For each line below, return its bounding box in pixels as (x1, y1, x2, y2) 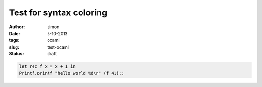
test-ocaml (47, 44, 69, 50)
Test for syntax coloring (9, 7, 108, 18)
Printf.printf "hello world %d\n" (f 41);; (19, 70, 125, 76)
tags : (9, 37, 20, 43)
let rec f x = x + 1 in (19, 64, 76, 69)
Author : (9, 24, 25, 30)
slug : (9, 44, 19, 50)
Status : (9, 51, 24, 57)
